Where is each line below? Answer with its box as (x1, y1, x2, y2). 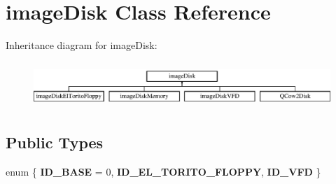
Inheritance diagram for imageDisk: (6, 38, 157, 52)
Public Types (6, 132, 104, 153)
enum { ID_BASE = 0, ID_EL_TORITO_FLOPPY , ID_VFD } (6, 164, 321, 179)
